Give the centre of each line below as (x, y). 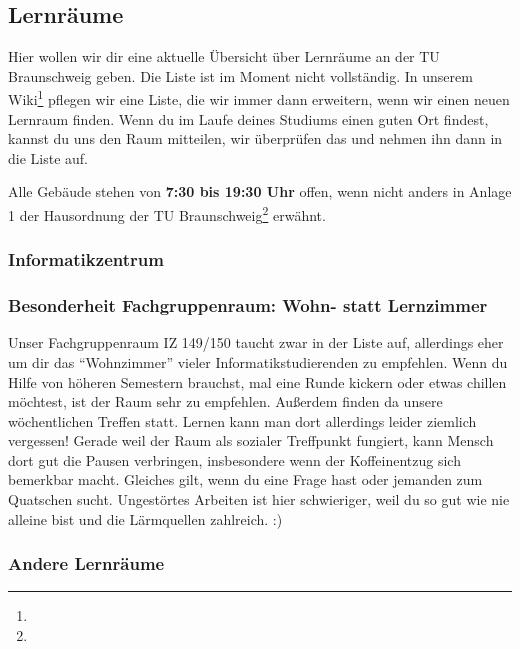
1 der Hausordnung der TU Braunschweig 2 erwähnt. (167, 213)
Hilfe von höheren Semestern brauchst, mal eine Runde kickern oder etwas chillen (257, 381)
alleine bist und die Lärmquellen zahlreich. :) (145, 518)
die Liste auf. (48, 157)
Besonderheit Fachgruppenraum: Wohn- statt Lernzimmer (248, 305)
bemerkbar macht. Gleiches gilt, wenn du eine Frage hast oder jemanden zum (245, 479)
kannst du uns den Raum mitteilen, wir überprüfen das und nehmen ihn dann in (255, 138)
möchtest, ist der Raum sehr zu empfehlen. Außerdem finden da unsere (225, 401)
